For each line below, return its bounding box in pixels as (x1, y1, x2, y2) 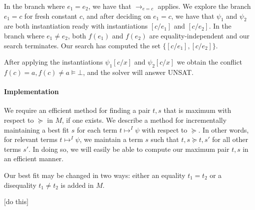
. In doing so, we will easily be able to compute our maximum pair (28, 143, 229, 154)
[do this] (4, 196, 29, 207)
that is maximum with (163, 105, 231, 115)
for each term (77, 124, 117, 135)
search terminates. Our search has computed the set (4, 40, 160, 50)
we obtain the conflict (177, 57, 242, 67)
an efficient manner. (4, 153, 64, 164)
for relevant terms (4, 134, 58, 144)
